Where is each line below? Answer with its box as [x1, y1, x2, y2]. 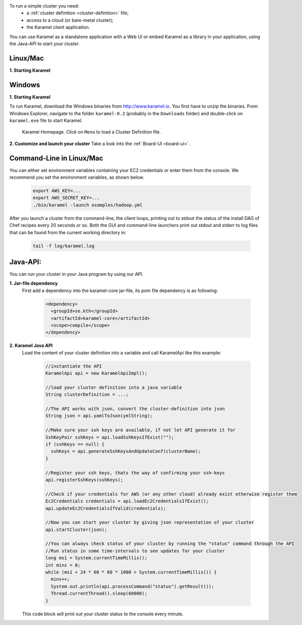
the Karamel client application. [26, 24, 90, 30]
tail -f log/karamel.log [32, 243, 95, 249]
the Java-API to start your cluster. [9, 41, 80, 47]
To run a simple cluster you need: [9, 3, 80, 9]
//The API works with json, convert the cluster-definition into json [45, 406, 225, 412]
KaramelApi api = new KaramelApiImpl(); [45, 371, 147, 376]
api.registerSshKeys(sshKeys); [45, 477, 124, 482]
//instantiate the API [45, 363, 102, 369]
